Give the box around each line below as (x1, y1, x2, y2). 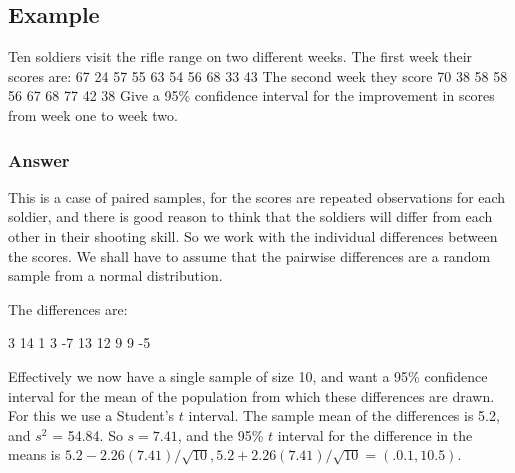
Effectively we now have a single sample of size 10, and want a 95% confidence (8, 365, 488, 386)
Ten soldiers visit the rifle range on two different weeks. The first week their (8, 46, 473, 67)
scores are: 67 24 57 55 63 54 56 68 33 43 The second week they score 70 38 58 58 (8, 65, 508, 86)
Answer (8, 147, 70, 172)
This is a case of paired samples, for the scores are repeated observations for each (8, 186, 506, 207)
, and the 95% (177, 424, 264, 445)
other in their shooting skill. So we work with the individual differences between (8, 225, 498, 246)
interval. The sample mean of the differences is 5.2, (188, 405, 500, 426)
